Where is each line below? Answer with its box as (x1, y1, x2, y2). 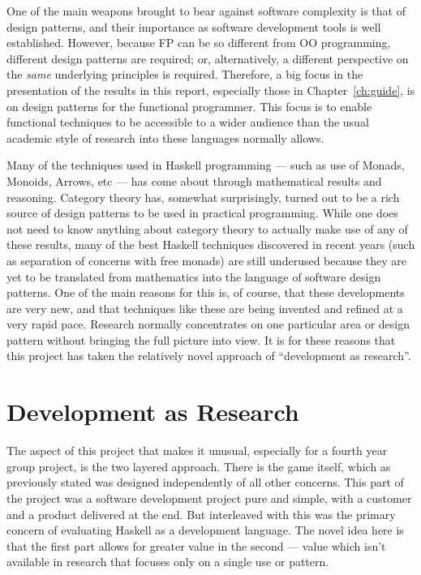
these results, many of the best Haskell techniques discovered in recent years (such (6, 236, 415, 253)
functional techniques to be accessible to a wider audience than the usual (6, 114, 369, 131)
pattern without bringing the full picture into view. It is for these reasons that (6, 331, 396, 348)
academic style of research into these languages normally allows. (6, 129, 324, 146)
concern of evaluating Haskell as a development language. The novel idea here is (6, 521, 404, 539)
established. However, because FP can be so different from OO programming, (6, 34, 391, 51)
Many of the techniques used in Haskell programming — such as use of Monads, (6, 157, 405, 174)
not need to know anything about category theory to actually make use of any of (6, 220, 408, 237)
